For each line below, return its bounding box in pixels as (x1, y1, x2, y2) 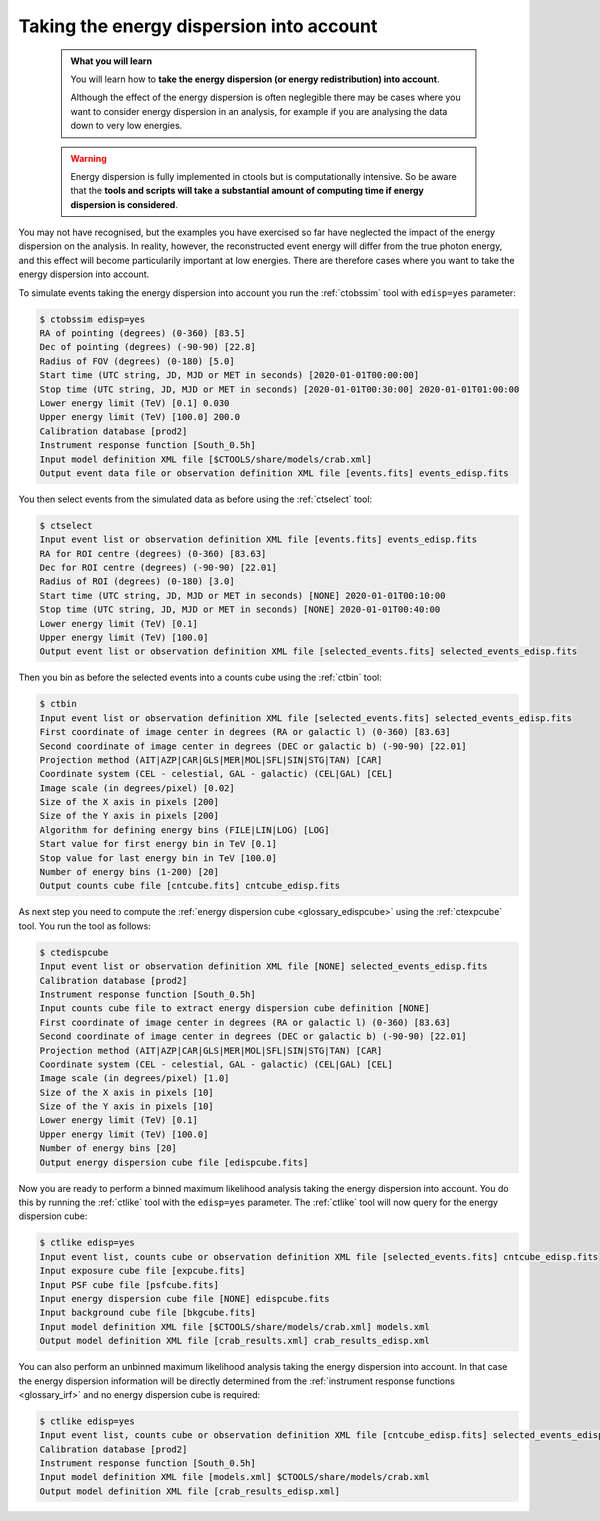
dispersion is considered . (70, 198, 179, 210)
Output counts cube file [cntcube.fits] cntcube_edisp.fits (39, 880, 341, 892)
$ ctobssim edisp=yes (39, 313, 146, 325)
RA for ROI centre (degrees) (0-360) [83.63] (39, 548, 267, 559)
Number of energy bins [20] (39, 1143, 177, 1154)
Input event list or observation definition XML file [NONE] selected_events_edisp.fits (39, 961, 489, 972)
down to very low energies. (70, 120, 183, 132)
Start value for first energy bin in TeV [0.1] (39, 838, 277, 850)
